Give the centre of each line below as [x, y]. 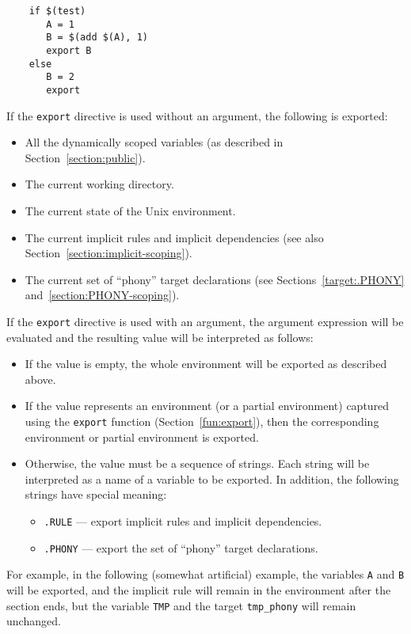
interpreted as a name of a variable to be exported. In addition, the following [212, 478]
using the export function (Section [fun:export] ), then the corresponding [202, 421]
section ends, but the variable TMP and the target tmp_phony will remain [181, 605]
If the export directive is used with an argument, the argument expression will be [205, 321]
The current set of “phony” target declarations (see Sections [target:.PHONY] [215, 279]
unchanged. [34, 621]
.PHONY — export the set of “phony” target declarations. [181, 547]
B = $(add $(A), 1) [97, 38]
